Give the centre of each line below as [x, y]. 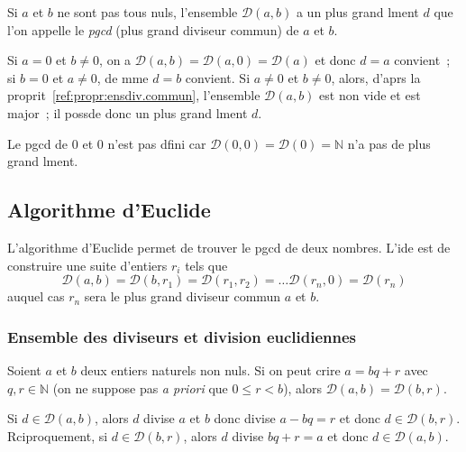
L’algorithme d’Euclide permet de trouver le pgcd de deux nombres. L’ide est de [229, 247]
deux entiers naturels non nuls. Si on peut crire [210, 369]
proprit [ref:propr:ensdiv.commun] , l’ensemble [134, 95]
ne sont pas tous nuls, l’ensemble [147, 12]
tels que [206, 265]
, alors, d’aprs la [376, 77]
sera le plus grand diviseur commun [183, 296]
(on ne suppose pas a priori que [140, 387]
